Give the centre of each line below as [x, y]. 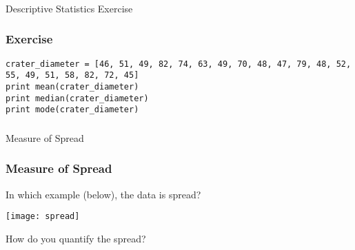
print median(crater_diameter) [77, 98]
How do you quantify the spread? [76, 238]
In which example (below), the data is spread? [103, 194]
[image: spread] [43, 217]
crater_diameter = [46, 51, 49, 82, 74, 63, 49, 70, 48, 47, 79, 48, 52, [179, 64]
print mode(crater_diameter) [72, 110]
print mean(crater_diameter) [72, 87]
